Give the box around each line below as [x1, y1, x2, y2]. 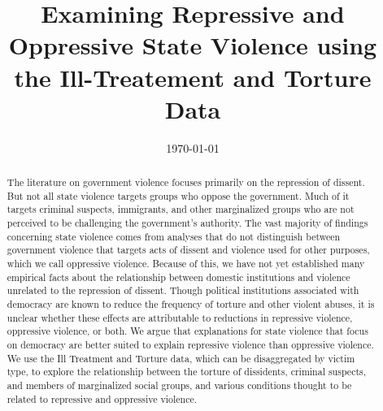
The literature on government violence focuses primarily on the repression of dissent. [7, 175, 365, 189]
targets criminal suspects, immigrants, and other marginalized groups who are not [7, 202, 355, 216]
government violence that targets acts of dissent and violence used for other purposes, [7, 243, 370, 257]
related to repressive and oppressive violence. [7, 392, 198, 405]
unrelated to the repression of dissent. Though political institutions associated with [7, 283, 359, 297]
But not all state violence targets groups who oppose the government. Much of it [7, 188, 350, 202]
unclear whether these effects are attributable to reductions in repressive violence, [7, 310, 353, 324]
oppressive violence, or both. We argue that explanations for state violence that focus [7, 324, 368, 338]
